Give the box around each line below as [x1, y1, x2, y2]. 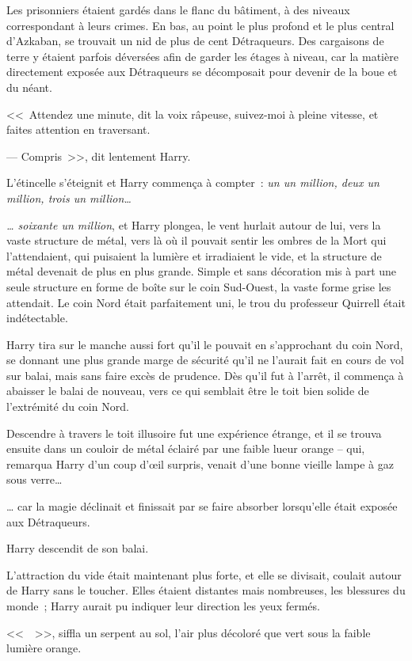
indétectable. [6, 310, 68, 326]
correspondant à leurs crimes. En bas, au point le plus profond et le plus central [6, 17, 395, 33]
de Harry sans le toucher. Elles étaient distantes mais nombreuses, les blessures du [6, 582, 406, 598]
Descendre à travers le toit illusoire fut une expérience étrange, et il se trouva [6, 424, 382, 441]
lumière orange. [6, 640, 82, 656]
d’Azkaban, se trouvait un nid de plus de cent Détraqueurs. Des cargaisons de [6, 32, 384, 49]
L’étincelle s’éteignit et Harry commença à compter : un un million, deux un [6, 174, 380, 191]
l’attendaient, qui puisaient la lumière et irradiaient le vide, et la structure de [6, 247, 382, 264]
